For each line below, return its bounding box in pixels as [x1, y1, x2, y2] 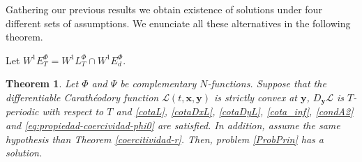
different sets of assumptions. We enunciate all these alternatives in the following [6, 15, 351, 30]
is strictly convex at [213, 89, 298, 104]
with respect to [42, 104, 104, 119]
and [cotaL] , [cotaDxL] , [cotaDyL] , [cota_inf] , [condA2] [116, 104, 354, 119]
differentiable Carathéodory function [6, 89, 159, 104]
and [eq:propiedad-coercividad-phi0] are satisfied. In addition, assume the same [6, 118, 340, 133]
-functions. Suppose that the [207, 76, 326, 91]
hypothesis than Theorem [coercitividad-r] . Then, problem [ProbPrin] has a [6, 131, 324, 146]
